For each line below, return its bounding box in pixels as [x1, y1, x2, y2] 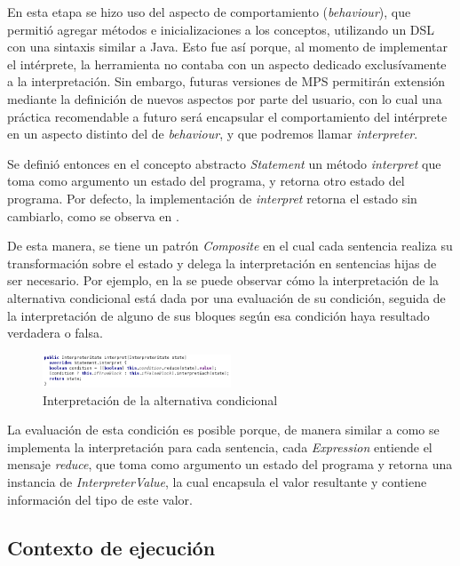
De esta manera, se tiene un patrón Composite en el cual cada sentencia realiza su [7, 236, 453, 255]
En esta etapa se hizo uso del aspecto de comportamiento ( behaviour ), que [7, 3, 411, 20]
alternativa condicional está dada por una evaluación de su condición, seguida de [7, 288, 446, 307]
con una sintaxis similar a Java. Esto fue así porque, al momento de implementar [7, 37, 448, 56]
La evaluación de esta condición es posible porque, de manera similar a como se [7, 420, 440, 439]
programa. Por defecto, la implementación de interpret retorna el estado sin [7, 188, 417, 207]
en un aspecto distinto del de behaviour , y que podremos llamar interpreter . [7, 124, 418, 143]
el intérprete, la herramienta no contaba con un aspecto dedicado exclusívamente [7, 54, 447, 73]
